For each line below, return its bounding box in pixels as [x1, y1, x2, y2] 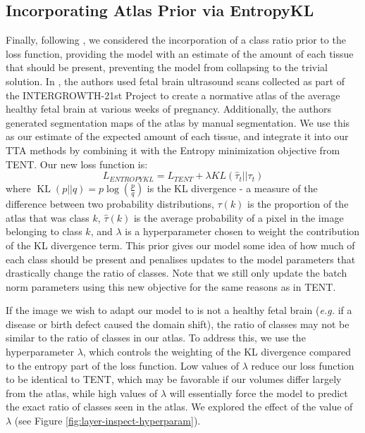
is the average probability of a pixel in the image [133, 210, 344, 225]
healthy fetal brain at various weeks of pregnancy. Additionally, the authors [6, 101, 332, 116]
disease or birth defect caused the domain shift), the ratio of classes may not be [6, 316, 349, 331]
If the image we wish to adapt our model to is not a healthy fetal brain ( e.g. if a [6, 303, 352, 318]
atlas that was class [6, 210, 89, 225]
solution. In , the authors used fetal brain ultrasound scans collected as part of [6, 73, 345, 88]
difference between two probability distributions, [6, 196, 214, 211]
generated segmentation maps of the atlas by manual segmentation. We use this [6, 115, 350, 130]
